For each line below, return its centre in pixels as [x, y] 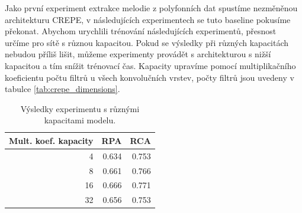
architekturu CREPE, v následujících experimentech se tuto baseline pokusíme [148, 19]
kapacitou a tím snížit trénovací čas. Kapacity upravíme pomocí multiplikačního [150, 65]
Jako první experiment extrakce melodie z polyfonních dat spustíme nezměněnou [151, 8]
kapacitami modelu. [80, 120]
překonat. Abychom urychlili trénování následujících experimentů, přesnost [141, 31]
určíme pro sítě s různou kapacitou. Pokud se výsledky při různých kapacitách [147, 42]
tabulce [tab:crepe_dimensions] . [62, 89]
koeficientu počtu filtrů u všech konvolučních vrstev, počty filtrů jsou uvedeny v [150, 77]
